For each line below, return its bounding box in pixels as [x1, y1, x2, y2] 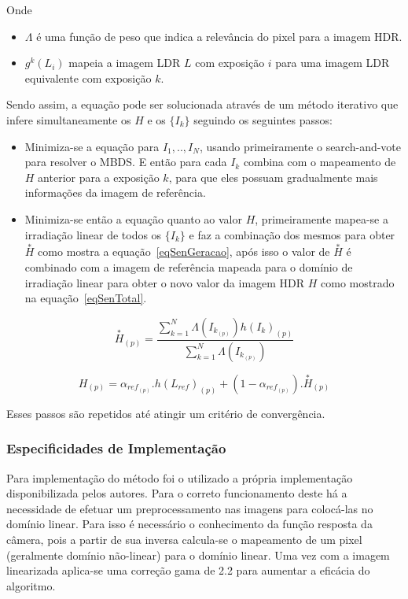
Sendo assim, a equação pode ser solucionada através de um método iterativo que [6, 96, 399, 113]
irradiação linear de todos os [24, 226, 162, 242]
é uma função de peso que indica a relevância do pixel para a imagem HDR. [36, 28, 402, 44]
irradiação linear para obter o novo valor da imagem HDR [24, 274, 305, 290]
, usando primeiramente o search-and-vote [199, 138, 402, 154]
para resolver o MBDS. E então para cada [24, 153, 227, 170]
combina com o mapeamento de [243, 153, 396, 170]
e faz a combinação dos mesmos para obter [189, 226, 395, 242]
